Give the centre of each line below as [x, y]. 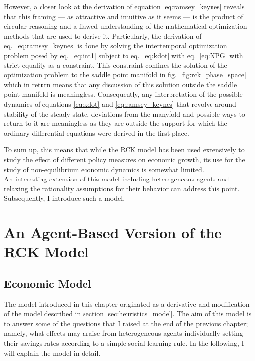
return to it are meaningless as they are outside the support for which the [116, 123]
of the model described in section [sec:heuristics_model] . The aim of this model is [128, 314]
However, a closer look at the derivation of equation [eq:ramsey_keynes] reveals [124, 6]
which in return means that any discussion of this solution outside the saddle [121, 84]
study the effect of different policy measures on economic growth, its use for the [125, 159]
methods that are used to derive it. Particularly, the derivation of [103, 35]
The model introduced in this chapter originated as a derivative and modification [127, 304]
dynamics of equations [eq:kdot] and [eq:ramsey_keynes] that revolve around [120, 103]
